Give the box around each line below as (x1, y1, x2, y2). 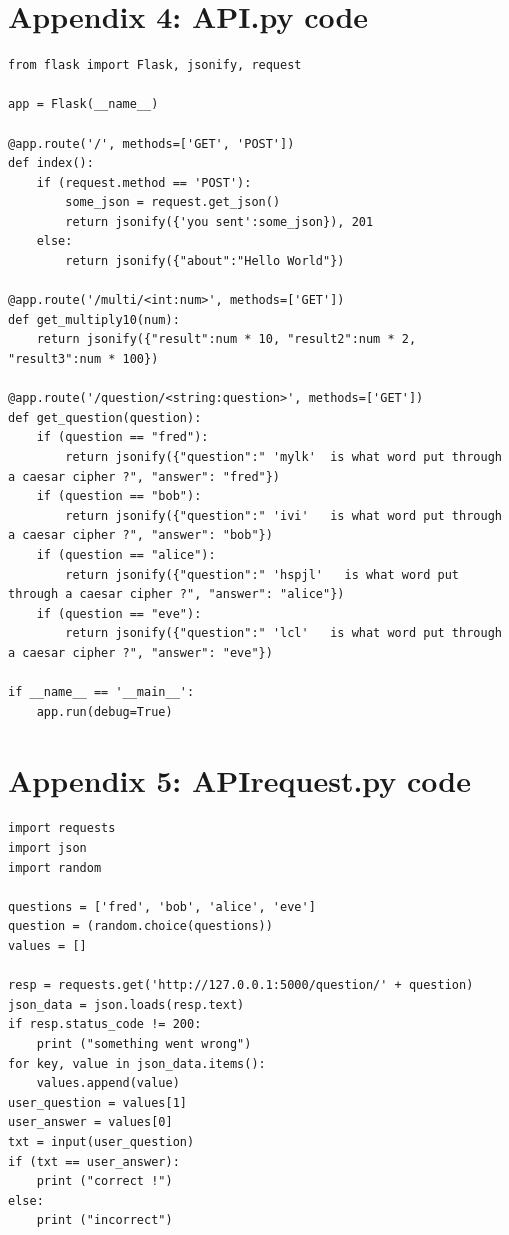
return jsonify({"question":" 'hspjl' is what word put (65, 567, 460, 582)
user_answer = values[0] (8, 1115, 173, 1130)
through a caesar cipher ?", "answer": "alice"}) (8, 587, 345, 602)
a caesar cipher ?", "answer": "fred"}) (8, 469, 281, 484)
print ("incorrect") (36, 1213, 173, 1228)
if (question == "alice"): (36, 547, 216, 562)
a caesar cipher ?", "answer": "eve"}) (8, 645, 273, 660)
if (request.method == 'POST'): (36, 175, 252, 190)
